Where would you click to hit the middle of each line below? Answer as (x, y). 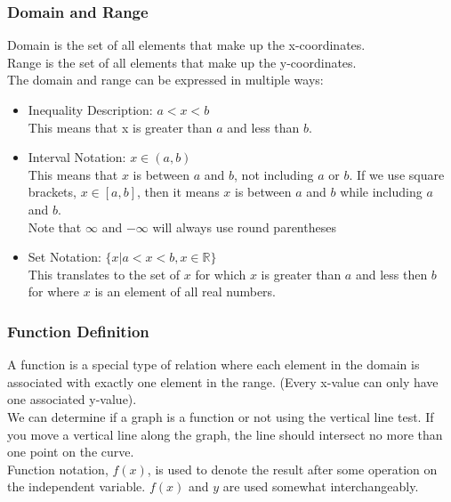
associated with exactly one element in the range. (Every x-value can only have (223, 381)
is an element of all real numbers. (185, 291)
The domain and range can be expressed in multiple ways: (165, 80)
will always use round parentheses (244, 227)
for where (54, 291)
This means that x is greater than (120, 127)
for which (221, 274)
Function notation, (58, 469)
